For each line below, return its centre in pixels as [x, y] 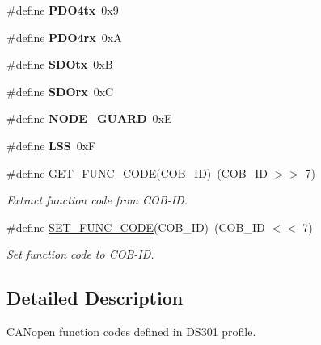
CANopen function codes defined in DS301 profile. [131, 332]
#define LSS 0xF [51, 145]
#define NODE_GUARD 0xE [89, 118]
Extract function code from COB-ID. [97, 200]
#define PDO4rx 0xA [64, 37]
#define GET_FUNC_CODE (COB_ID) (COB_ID [137, 172]
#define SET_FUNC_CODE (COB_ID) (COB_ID [136, 227]
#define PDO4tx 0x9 [63, 10]
